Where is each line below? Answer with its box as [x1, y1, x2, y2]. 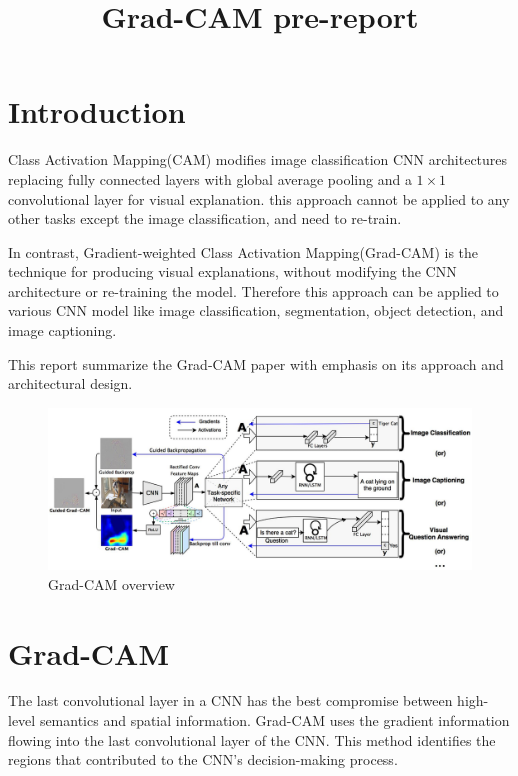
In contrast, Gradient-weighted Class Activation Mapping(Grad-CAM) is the [8, 241, 479, 262]
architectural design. [8, 373, 133, 394]
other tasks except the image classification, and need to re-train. [8, 208, 402, 229]
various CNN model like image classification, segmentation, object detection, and [8, 300, 504, 321]
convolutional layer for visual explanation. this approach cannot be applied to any [8, 188, 510, 209]
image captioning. [8, 320, 117, 341]
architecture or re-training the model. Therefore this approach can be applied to [8, 280, 499, 301]
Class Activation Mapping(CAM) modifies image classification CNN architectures [8, 149, 508, 170]
